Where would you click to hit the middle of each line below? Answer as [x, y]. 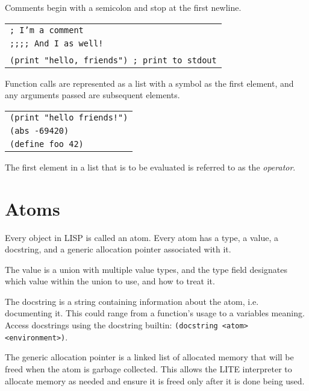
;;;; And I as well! [57, 43]
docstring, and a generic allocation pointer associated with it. [118, 249]
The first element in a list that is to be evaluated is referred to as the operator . [150, 167]
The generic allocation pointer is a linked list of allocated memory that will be [149, 357]
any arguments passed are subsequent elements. [92, 95]
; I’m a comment [47, 30]
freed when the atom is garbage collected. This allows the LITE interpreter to [148, 368]
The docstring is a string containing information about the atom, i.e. [132, 301]
